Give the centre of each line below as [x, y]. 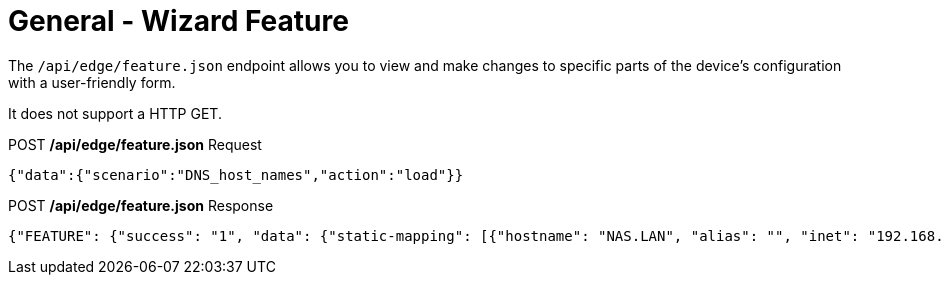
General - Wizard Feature [178, 21]
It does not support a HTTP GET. [115, 113]
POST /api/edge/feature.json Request [135, 144]
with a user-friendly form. [92, 82]
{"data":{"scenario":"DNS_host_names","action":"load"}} [236, 174]
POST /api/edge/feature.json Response [141, 205]
